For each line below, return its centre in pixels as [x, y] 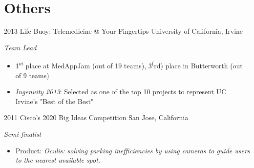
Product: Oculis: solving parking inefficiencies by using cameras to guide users [133, 150]
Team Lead [20, 47]
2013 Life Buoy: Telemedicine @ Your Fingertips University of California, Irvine [124, 31]
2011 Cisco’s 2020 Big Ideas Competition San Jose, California [96, 117]
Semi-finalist [23, 134]
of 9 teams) [32, 75]
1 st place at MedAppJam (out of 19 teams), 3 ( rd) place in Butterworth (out [129, 65]
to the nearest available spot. [58, 160]
